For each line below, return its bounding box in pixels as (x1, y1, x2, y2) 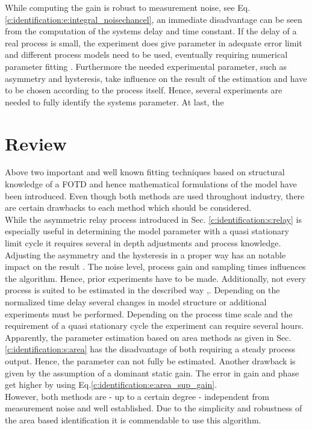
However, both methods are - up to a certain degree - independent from (5, 390, 269, 402)
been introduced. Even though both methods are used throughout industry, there (5, 189, 305, 202)
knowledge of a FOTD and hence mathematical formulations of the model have (5, 178, 297, 190)
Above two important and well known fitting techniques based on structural (5, 166, 285, 178)
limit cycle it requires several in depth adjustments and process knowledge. (5, 237, 281, 249)
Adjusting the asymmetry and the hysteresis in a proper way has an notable (5, 248, 286, 261)
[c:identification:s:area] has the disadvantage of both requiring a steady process (5, 343, 296, 355)
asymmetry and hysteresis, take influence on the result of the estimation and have (5, 72, 307, 84)
